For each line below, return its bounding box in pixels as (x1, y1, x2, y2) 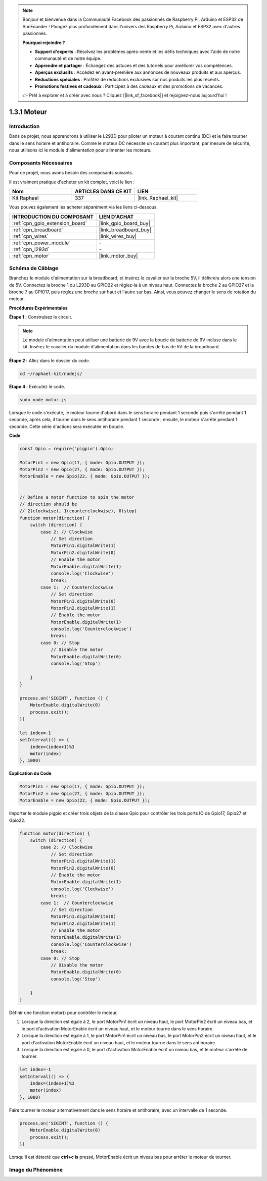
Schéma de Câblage (9, 265, 59, 271)
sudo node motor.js (19, 397, 67, 402)
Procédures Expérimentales (9, 305, 68, 311)
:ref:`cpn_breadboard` (12, 226, 64, 233)
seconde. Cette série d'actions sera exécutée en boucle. (9, 424, 125, 429)
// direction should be (19, 501, 78, 507)
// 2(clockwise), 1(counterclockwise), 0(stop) (19, 508, 137, 514)
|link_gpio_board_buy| (99, 219, 150, 226)
